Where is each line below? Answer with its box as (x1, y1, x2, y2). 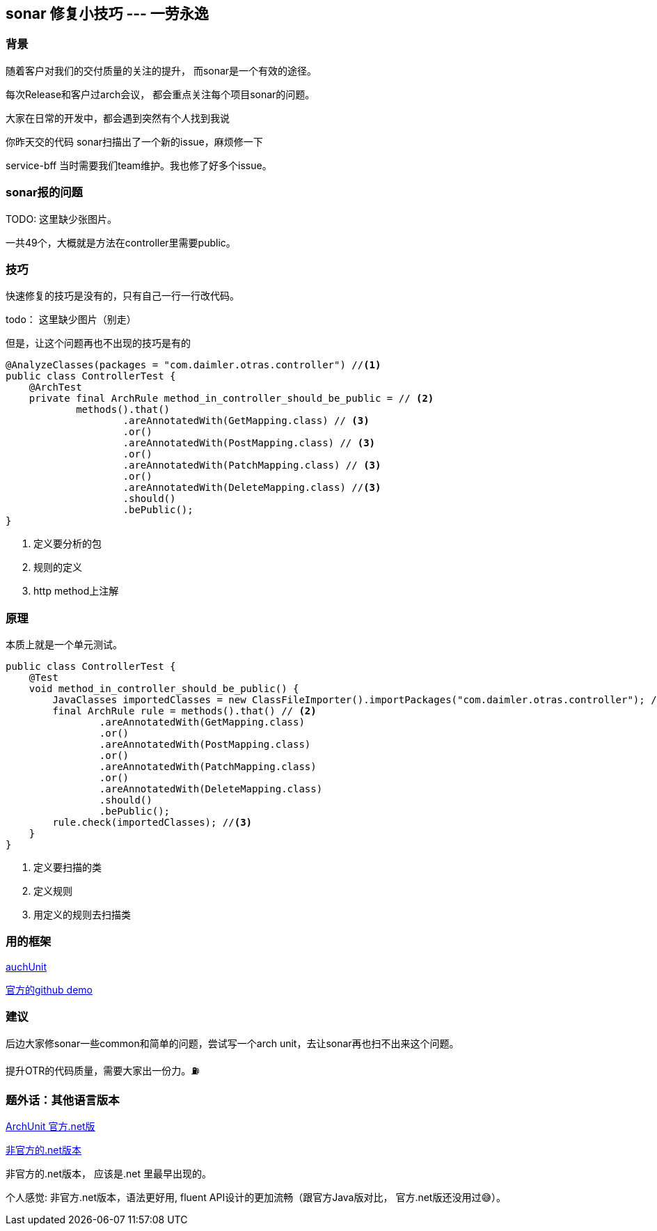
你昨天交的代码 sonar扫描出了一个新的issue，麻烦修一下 (6, 135, 263, 148)
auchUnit (6, 960, 47, 973)
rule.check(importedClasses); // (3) (52, 817, 253, 829)
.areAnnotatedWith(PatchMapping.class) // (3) (122, 460, 381, 471)
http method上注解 (33, 585, 119, 597)
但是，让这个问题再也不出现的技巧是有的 (6, 337, 191, 350)
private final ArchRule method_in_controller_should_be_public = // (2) (29, 393, 434, 405)
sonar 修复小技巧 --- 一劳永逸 (6, 5, 209, 22)
